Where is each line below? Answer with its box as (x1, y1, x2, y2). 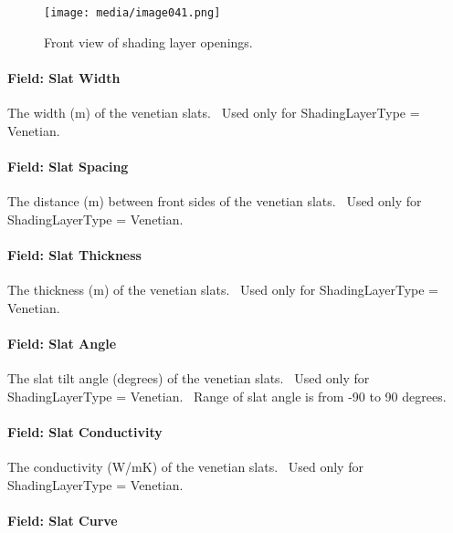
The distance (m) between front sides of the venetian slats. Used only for (7, 192, 422, 211)
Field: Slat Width (7, 68, 121, 87)
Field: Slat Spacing (7, 156, 129, 175)
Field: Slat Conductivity (7, 422, 163, 441)
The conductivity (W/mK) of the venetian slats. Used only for (7, 456, 363, 476)
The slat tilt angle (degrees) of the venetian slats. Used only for (7, 369, 370, 387)
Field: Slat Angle (7, 333, 117, 352)
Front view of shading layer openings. (44, 32, 253, 51)
